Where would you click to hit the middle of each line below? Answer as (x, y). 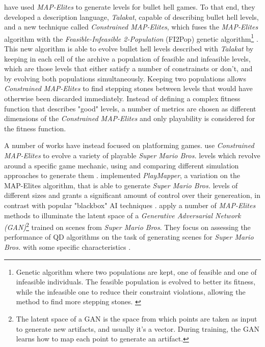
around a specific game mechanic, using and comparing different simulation (122, 165)
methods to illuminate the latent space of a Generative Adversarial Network (123, 215)
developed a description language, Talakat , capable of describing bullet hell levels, (131, 17)
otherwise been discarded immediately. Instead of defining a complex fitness (122, 98)
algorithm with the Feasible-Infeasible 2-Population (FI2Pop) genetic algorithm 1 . (131, 38)
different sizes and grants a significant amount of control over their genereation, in (132, 195)
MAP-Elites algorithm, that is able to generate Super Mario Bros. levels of (121, 185)
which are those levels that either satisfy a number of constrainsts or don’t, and (128, 68)
